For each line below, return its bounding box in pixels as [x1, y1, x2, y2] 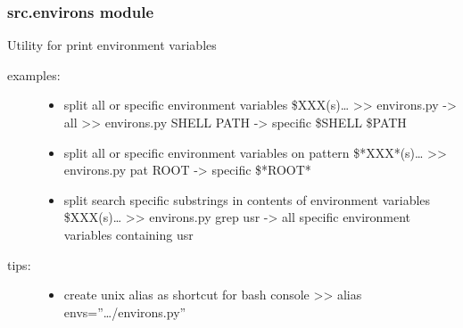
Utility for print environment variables [7, 36, 217, 54]
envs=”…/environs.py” [63, 302, 186, 321]
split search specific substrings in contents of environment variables [63, 190, 431, 209]
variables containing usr [63, 225, 194, 243]
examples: [7, 65, 61, 84]
